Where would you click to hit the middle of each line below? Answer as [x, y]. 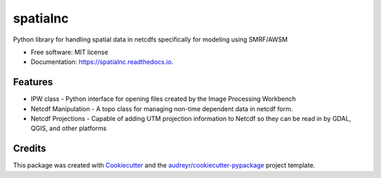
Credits [30, 149]
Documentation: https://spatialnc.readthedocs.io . [102, 62]
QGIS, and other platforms [69, 128]
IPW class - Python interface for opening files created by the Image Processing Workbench [163, 99]
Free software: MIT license [69, 52]
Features [33, 82]
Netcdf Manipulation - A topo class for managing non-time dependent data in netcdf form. [162, 108]
